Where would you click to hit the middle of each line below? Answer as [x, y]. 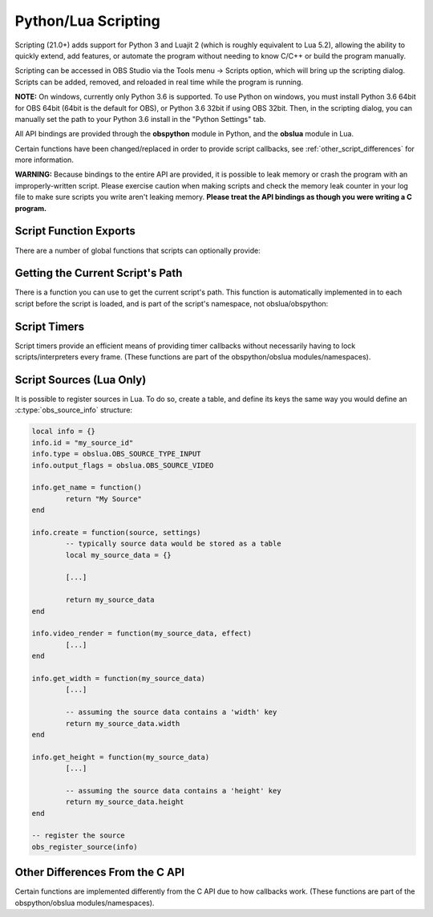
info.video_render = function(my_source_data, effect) [142, 633]
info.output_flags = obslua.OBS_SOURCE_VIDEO [123, 465]
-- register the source [79, 836]
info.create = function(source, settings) [116, 532]
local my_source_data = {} [118, 555]
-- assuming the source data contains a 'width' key [171, 712]
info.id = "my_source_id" [83, 442]
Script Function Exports [75, 231]
